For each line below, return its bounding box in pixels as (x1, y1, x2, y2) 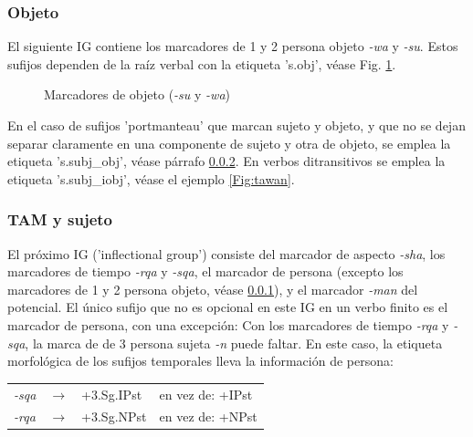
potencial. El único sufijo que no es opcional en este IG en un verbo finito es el (7, 297, 448, 317)
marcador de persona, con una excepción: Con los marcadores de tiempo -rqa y (7, 315, 449, 334)
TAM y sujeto (7, 208, 113, 231)
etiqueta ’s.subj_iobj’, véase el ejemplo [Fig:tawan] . (7, 169, 295, 188)
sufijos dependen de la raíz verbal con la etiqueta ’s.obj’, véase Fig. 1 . (7, 54, 396, 73)
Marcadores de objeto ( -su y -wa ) (44, 85, 231, 104)
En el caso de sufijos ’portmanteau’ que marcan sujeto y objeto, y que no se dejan (7, 116, 466, 134)
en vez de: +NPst (159, 407, 258, 426)
